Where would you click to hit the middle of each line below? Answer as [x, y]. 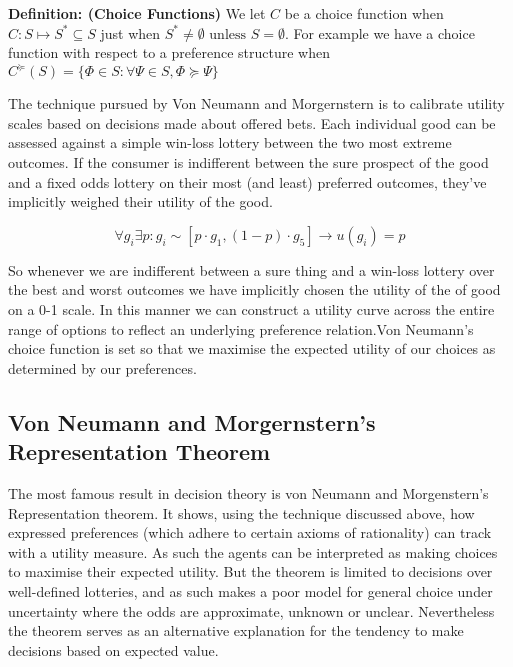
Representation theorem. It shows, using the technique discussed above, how [241, 512]
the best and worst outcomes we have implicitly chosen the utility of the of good [254, 289]
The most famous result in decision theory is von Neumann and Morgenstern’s [248, 493]
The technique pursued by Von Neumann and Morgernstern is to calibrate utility [256, 103]
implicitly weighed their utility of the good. [140, 201]
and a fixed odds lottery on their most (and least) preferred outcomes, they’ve [247, 181]
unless [228, 34]
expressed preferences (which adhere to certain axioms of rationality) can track [250, 532]
